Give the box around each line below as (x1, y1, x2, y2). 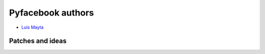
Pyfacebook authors (9, 7, 94, 18)
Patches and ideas (9, 37, 67, 45)
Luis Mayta (21, 24, 44, 30)
